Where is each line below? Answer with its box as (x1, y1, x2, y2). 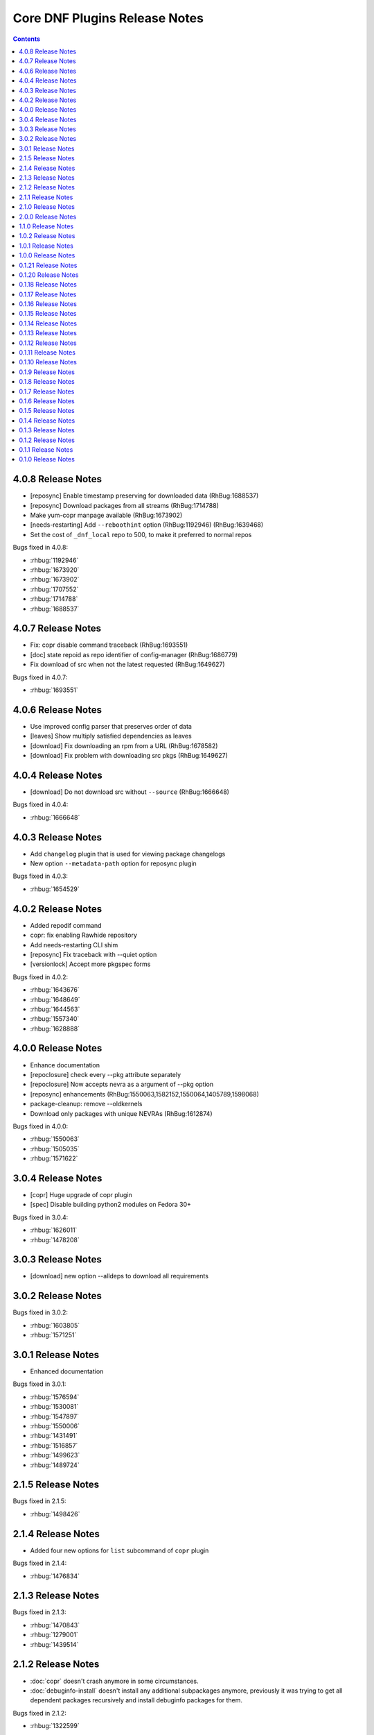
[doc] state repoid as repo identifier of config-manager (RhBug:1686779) (30, 650, 238, 659)
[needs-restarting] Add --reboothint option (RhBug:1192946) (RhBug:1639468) (30, 520, 264, 529)
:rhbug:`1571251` (30, 1331, 77, 1339)
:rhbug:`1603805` (30, 1321, 80, 1329)
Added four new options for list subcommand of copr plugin (30, 1546, 209, 1555)
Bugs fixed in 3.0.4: (12, 1213, 69, 1221)
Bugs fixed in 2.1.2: (12, 1709, 67, 1717)
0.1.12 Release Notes (19, 339, 77, 347)
